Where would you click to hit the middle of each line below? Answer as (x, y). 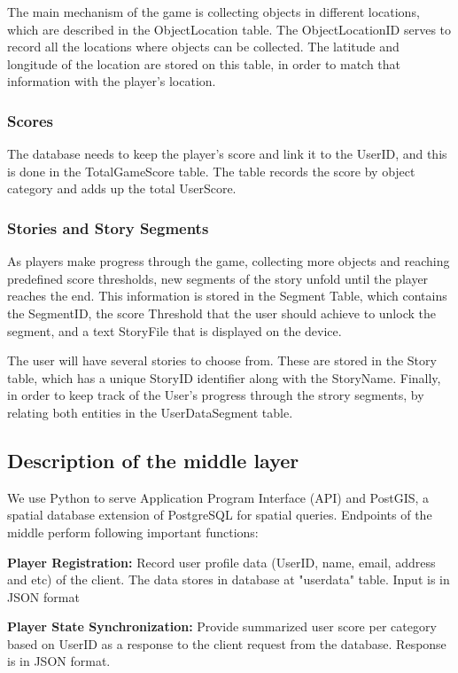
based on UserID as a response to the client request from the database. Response (227, 643)
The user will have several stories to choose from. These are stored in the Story (222, 360)
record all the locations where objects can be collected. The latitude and (203, 47)
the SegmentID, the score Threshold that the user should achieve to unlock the (221, 313)
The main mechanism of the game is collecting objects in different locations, (213, 12)
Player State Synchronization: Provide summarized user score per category (222, 626)
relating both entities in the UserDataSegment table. (150, 412)
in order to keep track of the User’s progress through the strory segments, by (216, 395)
